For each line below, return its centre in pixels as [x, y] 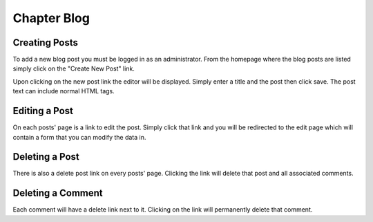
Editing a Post [43, 111]
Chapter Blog [51, 18]
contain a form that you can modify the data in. [79, 137]
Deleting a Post [46, 157]
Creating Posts [46, 43]
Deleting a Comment [58, 193]
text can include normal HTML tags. [64, 91]
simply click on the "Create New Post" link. [74, 68]
